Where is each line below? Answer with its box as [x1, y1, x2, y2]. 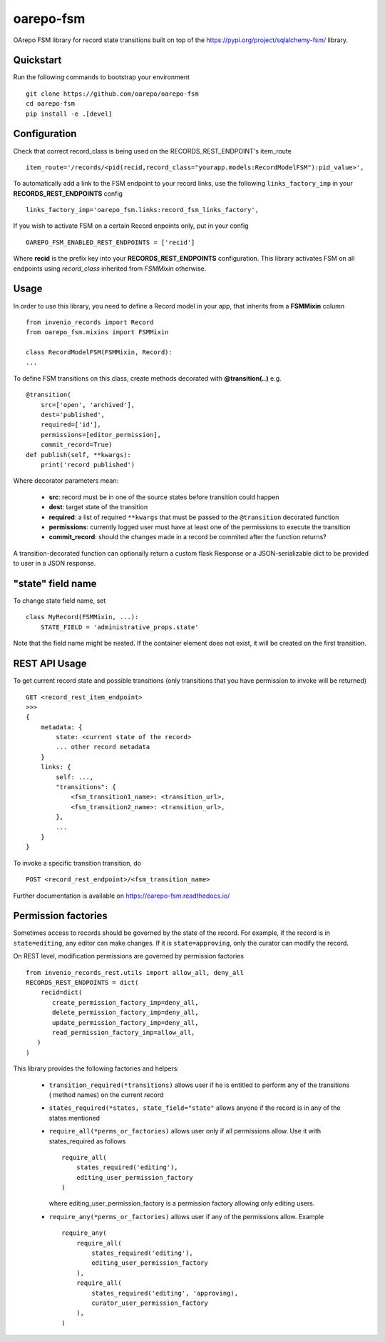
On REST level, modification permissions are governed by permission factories [13, 952, 245, 961]
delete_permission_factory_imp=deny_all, [52, 1008, 199, 1017]
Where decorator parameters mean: [13, 476, 119, 485]
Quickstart [13, 54, 62, 66]
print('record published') [40, 461, 135, 469]
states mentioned [48, 1113, 100, 1122]
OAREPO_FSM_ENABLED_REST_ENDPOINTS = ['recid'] [26, 238, 195, 246]
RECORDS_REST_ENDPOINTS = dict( [26, 978, 139, 987]
